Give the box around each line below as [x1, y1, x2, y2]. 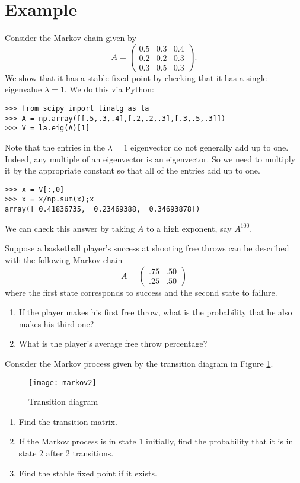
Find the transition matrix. [18, 415, 117, 427]
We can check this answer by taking [5, 222, 135, 234]
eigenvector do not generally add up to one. [130, 141, 289, 153]
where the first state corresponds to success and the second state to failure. [5, 286, 277, 298]
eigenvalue [5, 83, 42, 95]
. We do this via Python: [64, 83, 154, 95]
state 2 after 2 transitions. [18, 446, 114, 459]
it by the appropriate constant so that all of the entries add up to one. [5, 164, 260, 177]
